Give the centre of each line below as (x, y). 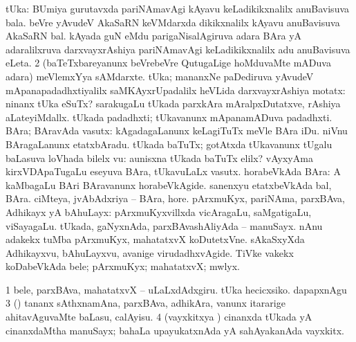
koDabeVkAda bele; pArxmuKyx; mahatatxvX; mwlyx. (123, 266)
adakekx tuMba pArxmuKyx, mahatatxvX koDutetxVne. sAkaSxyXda (155, 239)
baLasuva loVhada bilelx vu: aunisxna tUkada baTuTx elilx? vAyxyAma (159, 157)
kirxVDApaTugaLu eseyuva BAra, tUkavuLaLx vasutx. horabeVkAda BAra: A (173, 171)
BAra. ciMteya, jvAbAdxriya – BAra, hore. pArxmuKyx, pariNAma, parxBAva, (175, 198)
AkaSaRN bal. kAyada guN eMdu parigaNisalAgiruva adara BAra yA (154, 36)
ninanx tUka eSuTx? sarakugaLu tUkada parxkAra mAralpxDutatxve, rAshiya (173, 103)
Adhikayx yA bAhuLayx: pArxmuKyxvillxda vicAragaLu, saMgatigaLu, (159, 211)
